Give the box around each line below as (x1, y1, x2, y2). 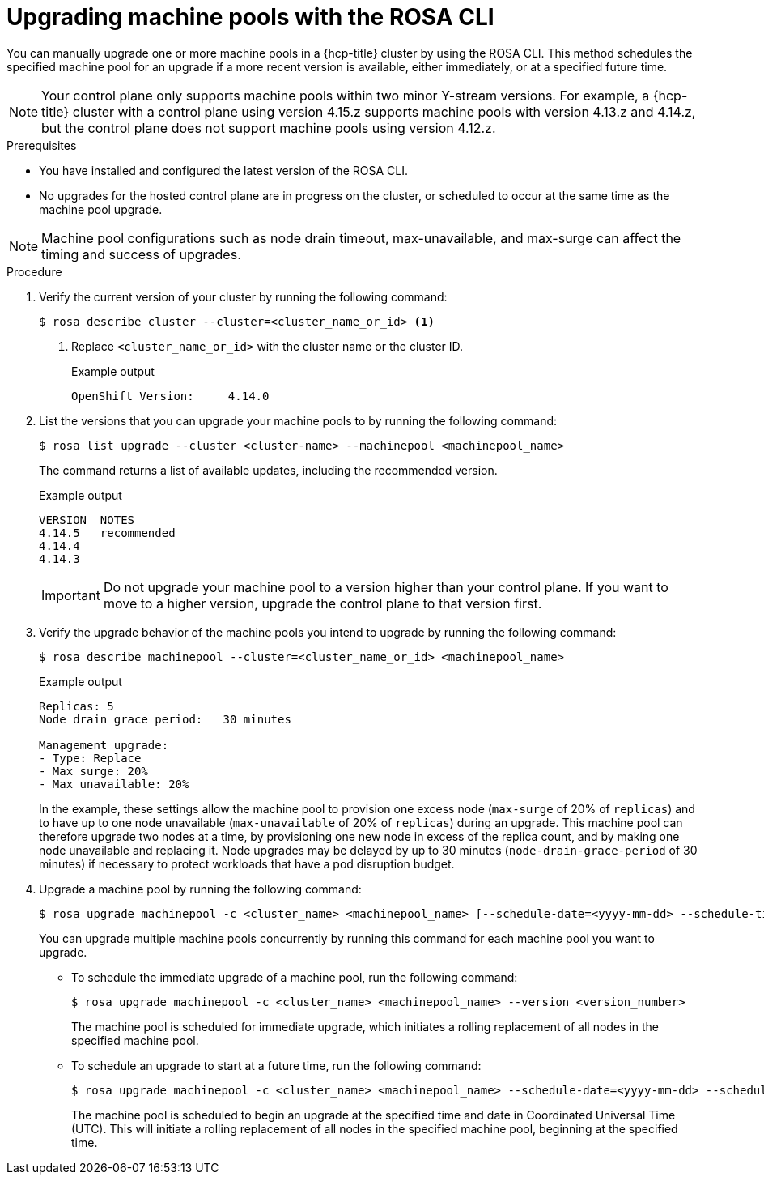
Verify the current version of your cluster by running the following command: (39, 289, 448, 304)
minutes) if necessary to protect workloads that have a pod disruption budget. (39, 856, 455, 871)
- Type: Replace (39, 751, 142, 765)
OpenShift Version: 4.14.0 (71, 389, 270, 403)
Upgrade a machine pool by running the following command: (39, 881, 362, 896)
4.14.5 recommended (39, 526, 176, 539)
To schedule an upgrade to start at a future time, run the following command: (71, 1058, 482, 1072)
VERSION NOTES (39, 513, 135, 527)
